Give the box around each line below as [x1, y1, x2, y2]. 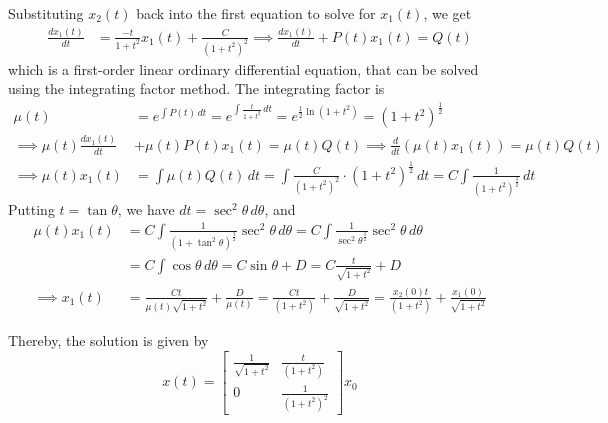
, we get [423, 3, 472, 23]
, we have [117, 198, 175, 219]
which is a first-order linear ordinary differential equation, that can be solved [8, 58, 479, 79]
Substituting [8, 3, 84, 23]
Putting [8, 198, 55, 219]
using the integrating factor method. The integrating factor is [8, 78, 385, 99]
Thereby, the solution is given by [8, 330, 209, 351]
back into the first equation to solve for [136, 3, 376, 23]
